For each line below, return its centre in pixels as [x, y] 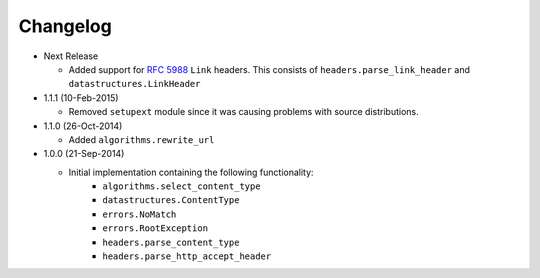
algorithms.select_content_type [181, 186]
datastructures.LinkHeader [134, 84]
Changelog [65, 26]
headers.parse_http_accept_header [187, 256]
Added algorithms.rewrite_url [141, 139]
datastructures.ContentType [171, 200]
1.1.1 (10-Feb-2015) [81, 97]
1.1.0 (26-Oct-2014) [83, 126]
